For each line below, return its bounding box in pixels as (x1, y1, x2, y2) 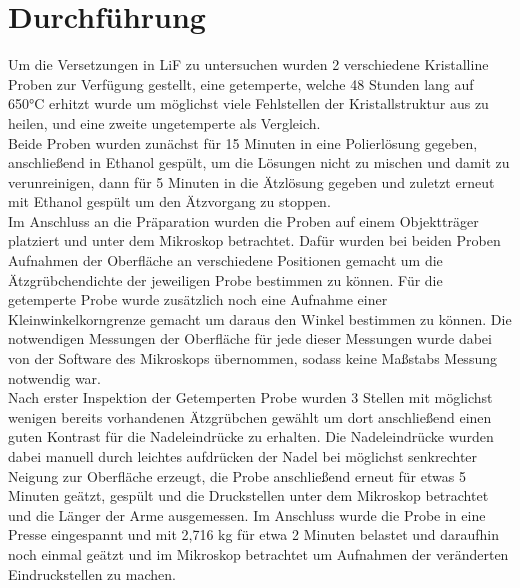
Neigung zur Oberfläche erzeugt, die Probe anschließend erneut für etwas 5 (8, 465, 466, 486)
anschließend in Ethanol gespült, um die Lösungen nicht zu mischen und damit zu (8, 152, 510, 173)
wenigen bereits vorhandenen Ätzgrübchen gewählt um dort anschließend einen (8, 406, 492, 427)
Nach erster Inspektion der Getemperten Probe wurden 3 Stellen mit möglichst (8, 387, 493, 408)
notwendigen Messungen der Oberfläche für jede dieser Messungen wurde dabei (8, 328, 492, 349)
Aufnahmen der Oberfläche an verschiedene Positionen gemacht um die (8, 250, 443, 271)
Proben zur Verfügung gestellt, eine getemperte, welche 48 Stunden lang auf (8, 73, 474, 94)
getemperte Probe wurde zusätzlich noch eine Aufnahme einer (8, 289, 388, 310)
